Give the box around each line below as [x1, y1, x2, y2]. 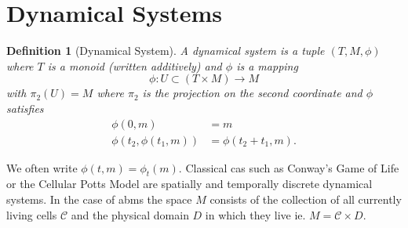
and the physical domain [71, 206, 189, 223]
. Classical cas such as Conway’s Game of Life [178, 159, 399, 176]
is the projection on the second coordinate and [142, 85, 362, 101]
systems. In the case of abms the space [6, 190, 192, 207]
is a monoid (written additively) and [47, 57, 222, 74]
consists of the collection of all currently [209, 190, 402, 207]
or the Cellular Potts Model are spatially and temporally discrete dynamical [6, 176, 373, 192]
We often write [6, 159, 78, 176]
